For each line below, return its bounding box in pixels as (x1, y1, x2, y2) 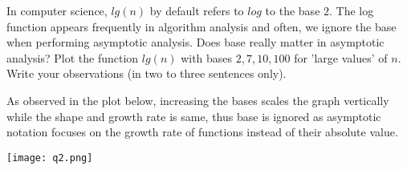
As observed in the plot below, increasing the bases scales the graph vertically (6, 91, 389, 108)
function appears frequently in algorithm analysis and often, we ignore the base (6, 18, 397, 34)
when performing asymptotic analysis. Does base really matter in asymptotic (6, 34, 385, 51)
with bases (181, 49, 233, 66)
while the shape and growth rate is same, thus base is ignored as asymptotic (6, 107, 381, 124)
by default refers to (149, 2, 244, 18)
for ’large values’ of (294, 49, 388, 66)
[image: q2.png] (6, 152, 93, 164)
